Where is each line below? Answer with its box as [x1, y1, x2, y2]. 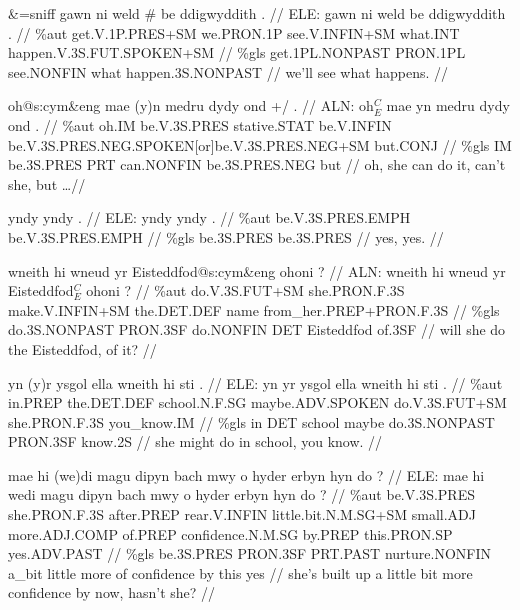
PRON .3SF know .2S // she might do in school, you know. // [8, 431, 383, 452]
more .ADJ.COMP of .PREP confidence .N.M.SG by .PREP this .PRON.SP [8, 523, 453, 544]
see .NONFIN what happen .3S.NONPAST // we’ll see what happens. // [8, 61, 449, 82]
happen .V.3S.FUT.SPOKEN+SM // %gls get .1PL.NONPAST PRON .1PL [8, 42, 466, 63]
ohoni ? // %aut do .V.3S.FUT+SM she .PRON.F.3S [86, 280, 405, 301]
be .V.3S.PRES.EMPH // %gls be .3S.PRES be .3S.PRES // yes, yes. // [8, 226, 444, 247]
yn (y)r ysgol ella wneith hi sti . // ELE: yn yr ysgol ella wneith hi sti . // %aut [8, 372, 503, 393]
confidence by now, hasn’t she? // [8, 582, 216, 603]
